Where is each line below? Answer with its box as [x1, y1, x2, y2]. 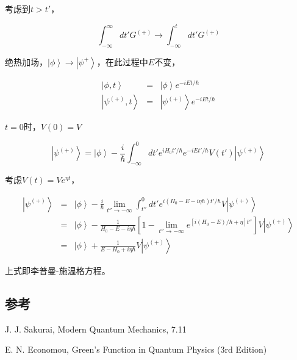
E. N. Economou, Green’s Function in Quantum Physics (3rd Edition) [5, 343, 267, 356]
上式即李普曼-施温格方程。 [5, 264, 110, 276]
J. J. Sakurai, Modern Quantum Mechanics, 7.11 [5, 322, 187, 335]
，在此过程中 [96, 55, 148, 68]
